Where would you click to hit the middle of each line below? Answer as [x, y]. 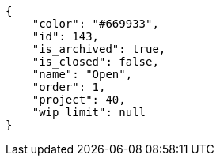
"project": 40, [79, 100]
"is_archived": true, [99, 49]
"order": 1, [69, 87]
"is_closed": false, [95, 62]
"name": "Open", [82, 74]
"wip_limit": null [89, 112]
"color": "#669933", [95, 24]
